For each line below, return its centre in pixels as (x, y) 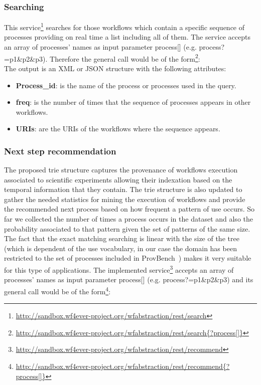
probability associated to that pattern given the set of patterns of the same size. (127, 228)
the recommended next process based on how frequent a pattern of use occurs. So (129, 209)
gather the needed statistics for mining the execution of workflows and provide (125, 199)
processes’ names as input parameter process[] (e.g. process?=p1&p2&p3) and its (129, 279)
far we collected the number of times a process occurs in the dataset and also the (128, 219)
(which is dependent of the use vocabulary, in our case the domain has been (120, 248)
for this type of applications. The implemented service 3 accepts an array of (119, 269)
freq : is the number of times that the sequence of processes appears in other (133, 102)
